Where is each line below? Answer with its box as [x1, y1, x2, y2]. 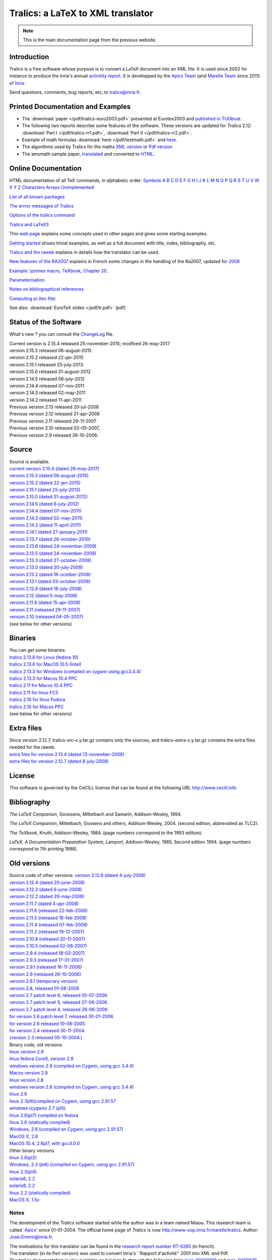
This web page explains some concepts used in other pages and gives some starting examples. [9, 231, 208, 237]
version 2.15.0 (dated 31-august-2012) [9, 494, 88, 500]
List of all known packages [9, 194, 65, 200]
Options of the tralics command [9, 212, 75, 218]
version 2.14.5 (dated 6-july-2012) [9, 500, 79, 507]
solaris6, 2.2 [9, 1176, 35, 1182]
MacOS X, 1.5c [9, 1197, 40, 1203]
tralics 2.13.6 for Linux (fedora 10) [9, 654, 79, 660]
